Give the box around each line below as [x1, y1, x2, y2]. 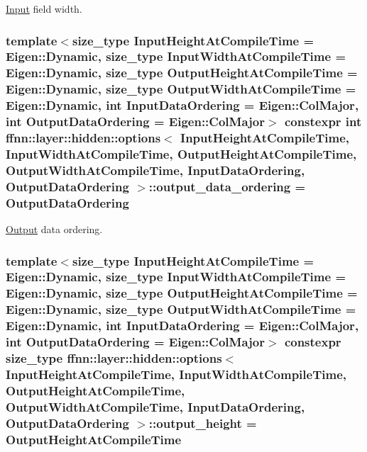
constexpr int [284, 113, 362, 130]
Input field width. [6, 1, 82, 16]
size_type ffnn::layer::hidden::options [6, 349, 222, 367]
